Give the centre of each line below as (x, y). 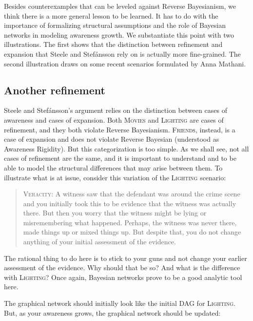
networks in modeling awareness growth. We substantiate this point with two (119, 34)
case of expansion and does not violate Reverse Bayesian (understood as (112, 139)
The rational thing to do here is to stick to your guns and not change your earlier (126, 258)
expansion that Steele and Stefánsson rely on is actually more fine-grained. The (122, 53)
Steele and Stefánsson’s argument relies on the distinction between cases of (116, 110)
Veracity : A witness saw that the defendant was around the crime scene (132, 194)
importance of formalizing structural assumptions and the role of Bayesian (115, 25)
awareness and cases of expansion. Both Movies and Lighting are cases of (114, 119)
